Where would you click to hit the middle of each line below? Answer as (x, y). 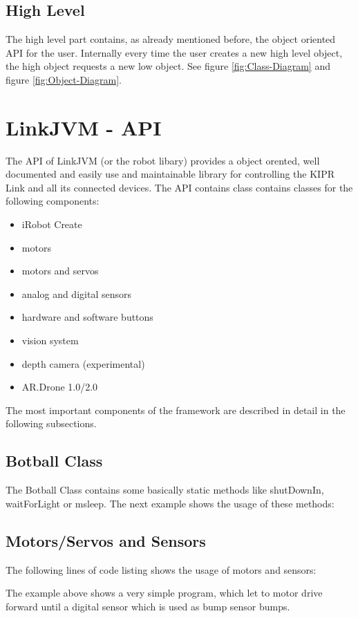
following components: (53, 201)
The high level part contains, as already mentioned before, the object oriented (171, 39)
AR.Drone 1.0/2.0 (60, 387)
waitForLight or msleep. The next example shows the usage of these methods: (170, 503)
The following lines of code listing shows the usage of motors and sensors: (161, 569)
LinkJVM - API (84, 127)
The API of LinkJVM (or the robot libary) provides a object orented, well (163, 160)
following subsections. (51, 423)
